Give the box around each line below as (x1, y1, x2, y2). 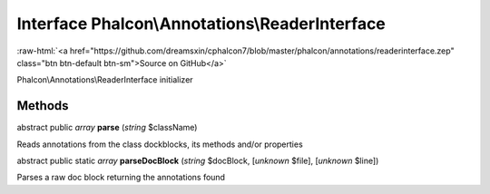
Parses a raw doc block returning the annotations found (16, 172, 226, 183)
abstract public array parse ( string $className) (16, 122, 198, 133)
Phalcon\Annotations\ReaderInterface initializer (16, 74, 194, 85)
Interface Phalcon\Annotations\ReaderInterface (16, 14, 386, 34)
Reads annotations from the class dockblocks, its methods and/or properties (16, 139, 303, 150)
